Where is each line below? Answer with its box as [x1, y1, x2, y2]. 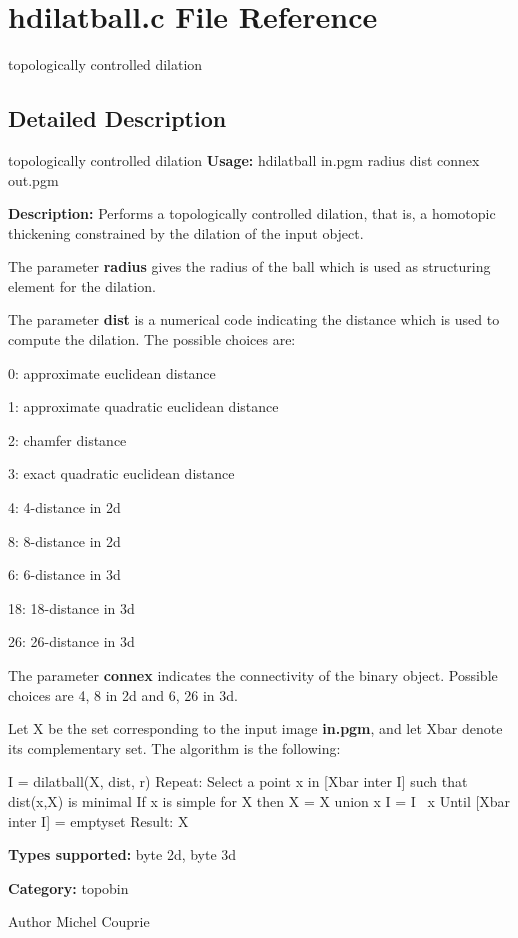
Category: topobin [8, 877, 129, 898]
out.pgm [8, 169, 59, 190]
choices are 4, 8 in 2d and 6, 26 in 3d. [8, 684, 238, 705]
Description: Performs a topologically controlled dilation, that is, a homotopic [8, 203, 496, 224]
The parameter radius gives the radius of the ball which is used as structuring [8, 256, 491, 277]
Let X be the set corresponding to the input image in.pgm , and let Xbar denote [8, 718, 503, 739]
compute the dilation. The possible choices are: [8, 329, 296, 350]
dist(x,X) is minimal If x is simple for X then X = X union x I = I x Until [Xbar [8, 790, 511, 811]
